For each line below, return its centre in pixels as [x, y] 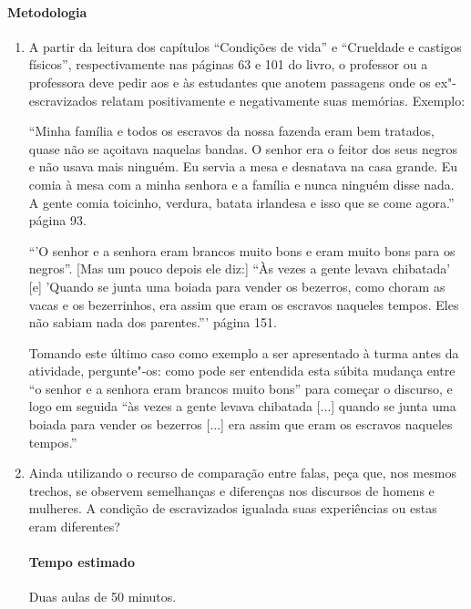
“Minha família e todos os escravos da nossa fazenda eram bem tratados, [231, 131]
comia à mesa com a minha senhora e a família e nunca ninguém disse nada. [241, 184]
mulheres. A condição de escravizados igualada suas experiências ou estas [233, 508]
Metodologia [47, 11]
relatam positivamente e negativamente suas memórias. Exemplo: [283, 100]
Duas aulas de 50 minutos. [102, 597]
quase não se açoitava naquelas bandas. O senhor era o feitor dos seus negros [243, 148]
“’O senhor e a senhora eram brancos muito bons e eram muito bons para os [242, 250]
